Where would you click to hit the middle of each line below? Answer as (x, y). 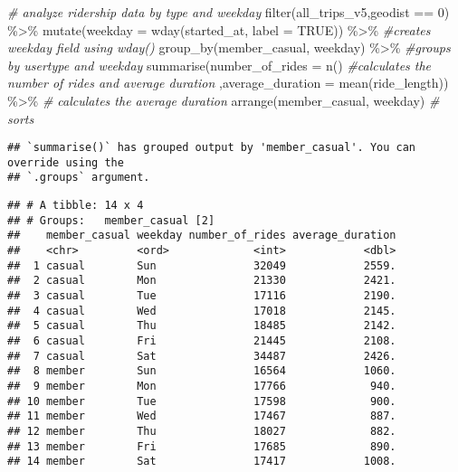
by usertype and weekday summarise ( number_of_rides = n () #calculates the (219, 65)
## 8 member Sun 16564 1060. (202, 371)
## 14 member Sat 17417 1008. (202, 462)
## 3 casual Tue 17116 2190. (202, 296)
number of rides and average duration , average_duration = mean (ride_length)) (228, 83)
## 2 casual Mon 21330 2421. (202, 281)
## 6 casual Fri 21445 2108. (202, 341)
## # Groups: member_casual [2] (111, 220)
